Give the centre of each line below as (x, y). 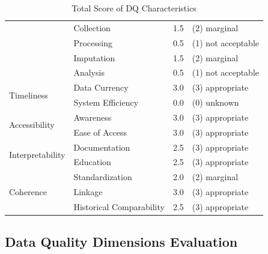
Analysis (89, 72)
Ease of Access (100, 132)
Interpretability (37, 155)
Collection (92, 27)
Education (92, 162)
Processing (93, 42)
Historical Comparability (119, 206)
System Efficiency (106, 102)
